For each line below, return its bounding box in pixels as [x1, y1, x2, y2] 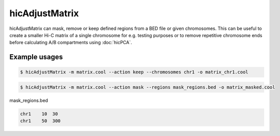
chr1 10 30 [20, 111, 58, 117]
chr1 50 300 [20, 118, 61, 124]
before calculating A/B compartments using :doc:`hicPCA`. [9, 40, 132, 46]
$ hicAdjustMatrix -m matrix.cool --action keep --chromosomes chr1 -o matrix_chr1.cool [20, 69, 249, 75]
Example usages [9, 53, 63, 61]
